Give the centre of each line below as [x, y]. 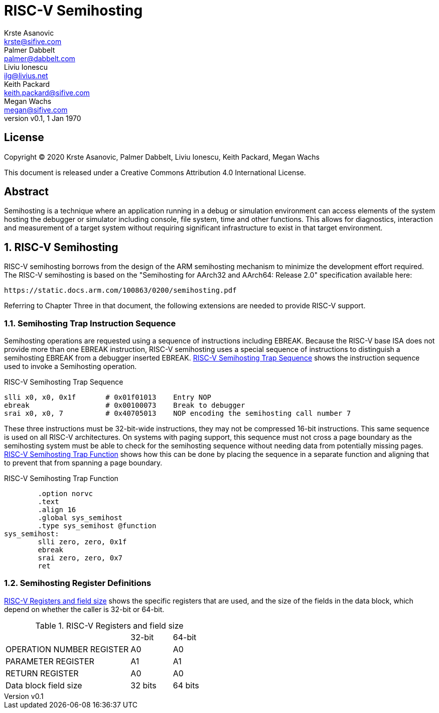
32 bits [143, 685]
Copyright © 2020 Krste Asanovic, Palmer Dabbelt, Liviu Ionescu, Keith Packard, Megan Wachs [162, 157]
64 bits [186, 685]
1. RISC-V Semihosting [61, 247]
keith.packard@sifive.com [47, 92]
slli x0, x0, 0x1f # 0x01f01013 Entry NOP [108, 397]
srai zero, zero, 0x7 [80, 558]
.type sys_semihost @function [97, 526]
